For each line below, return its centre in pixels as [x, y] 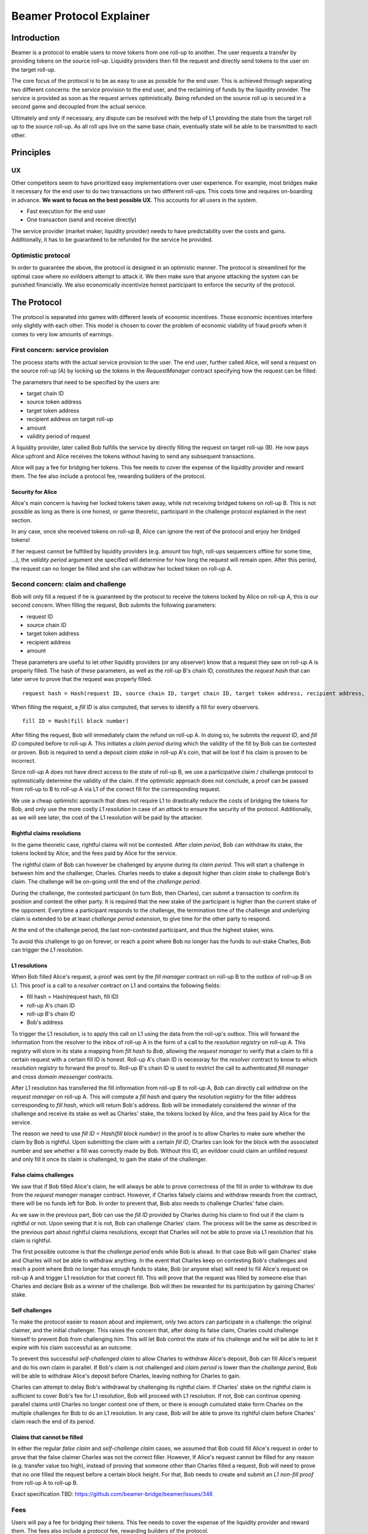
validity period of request [59, 436]
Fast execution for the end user [66, 211]
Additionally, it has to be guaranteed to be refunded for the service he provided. [112, 240]
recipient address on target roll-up [70, 419]
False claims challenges [43, 1175]
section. [21, 520]
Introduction [36, 38]
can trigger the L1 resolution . [48, 950]
